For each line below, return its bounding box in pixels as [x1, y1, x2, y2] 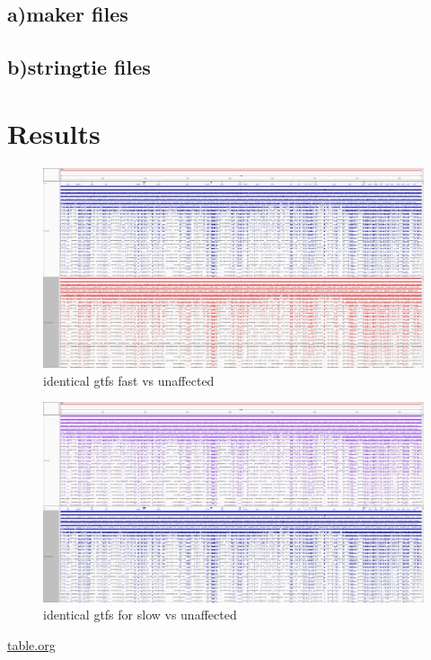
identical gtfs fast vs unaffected [43, 370, 215, 389]
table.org [7, 635, 56, 654]
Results [7, 114, 101, 151]
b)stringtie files [7, 53, 151, 81]
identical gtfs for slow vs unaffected [43, 605, 237, 624]
